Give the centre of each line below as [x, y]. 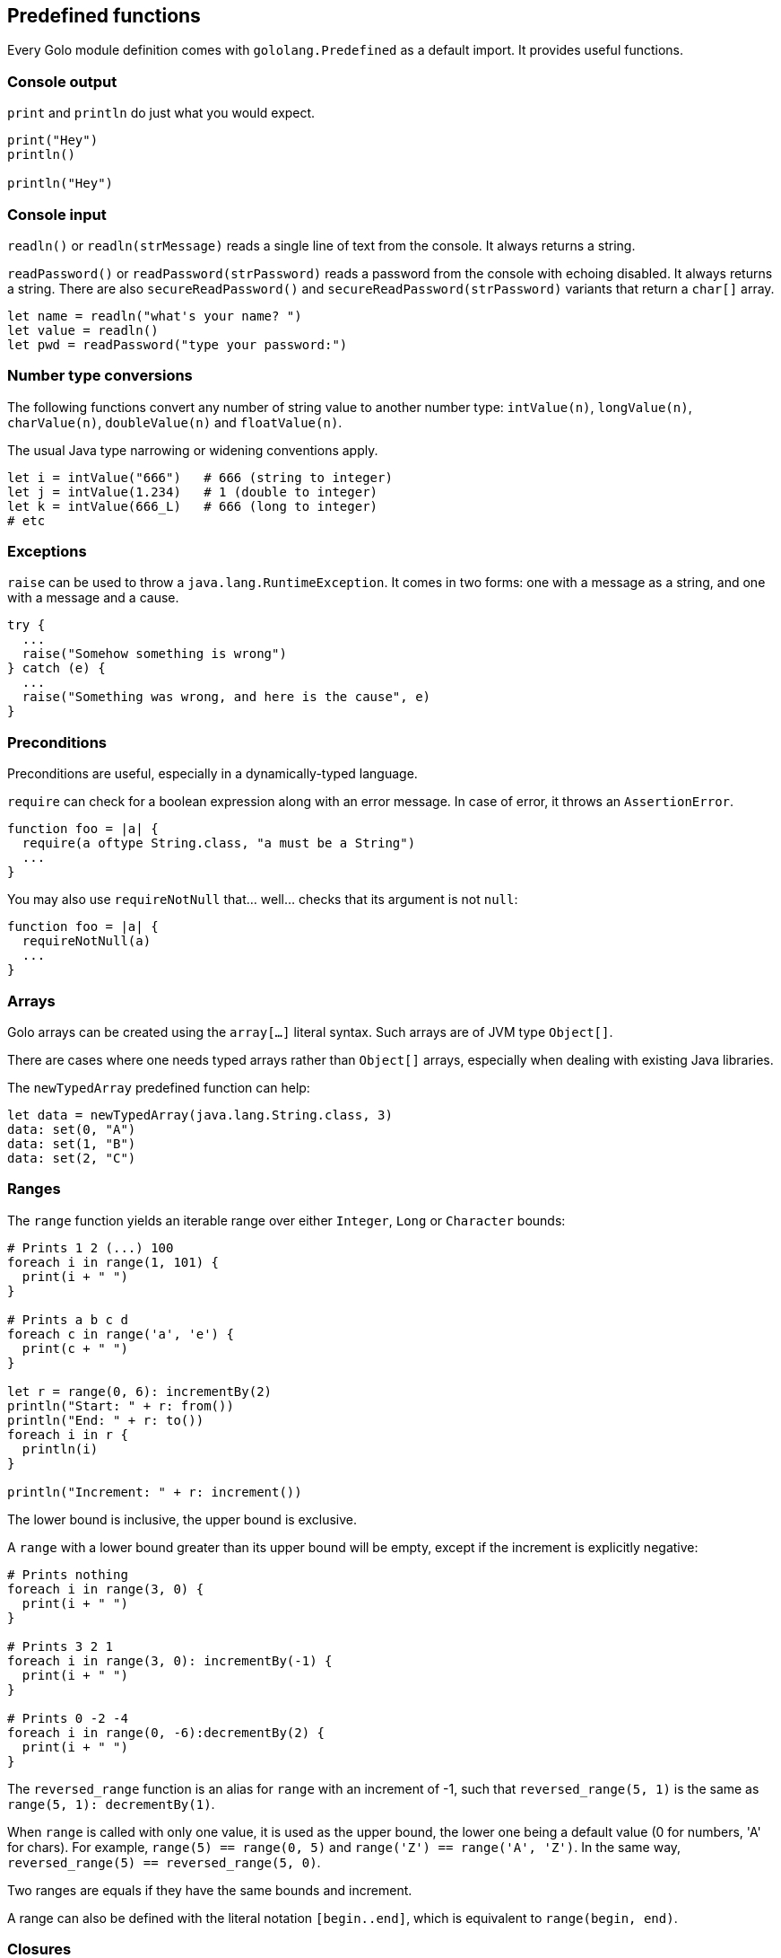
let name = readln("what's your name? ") [155, 316]
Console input [57, 214]
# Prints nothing [68, 1574]
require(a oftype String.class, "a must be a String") [219, 843]
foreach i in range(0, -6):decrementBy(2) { [166, 1732]
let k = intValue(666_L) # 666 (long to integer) [193, 506]
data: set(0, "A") [72, 1129]
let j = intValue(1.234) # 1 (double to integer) [193, 492]
